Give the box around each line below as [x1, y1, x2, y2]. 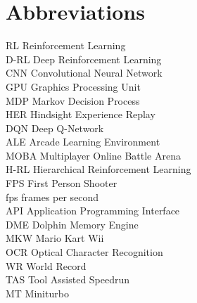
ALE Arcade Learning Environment [6, 134, 160, 149]
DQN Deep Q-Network [6, 120, 104, 135]
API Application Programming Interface [6, 203, 180, 218]
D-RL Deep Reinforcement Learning [6, 51, 162, 66]
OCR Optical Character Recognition [6, 245, 163, 259]
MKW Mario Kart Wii [6, 231, 104, 245]
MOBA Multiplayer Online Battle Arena [6, 148, 181, 162]
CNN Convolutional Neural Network [6, 65, 163, 80]
